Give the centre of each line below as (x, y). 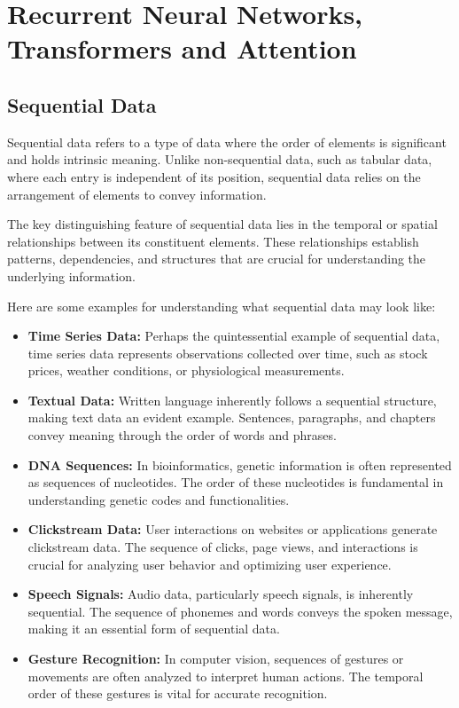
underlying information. (71, 275)
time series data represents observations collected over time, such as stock (228, 353)
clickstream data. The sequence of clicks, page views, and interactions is (223, 547)
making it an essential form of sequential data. (154, 629)
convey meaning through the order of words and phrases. (182, 435)
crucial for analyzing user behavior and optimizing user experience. (210, 564)
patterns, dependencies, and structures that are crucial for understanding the (217, 259)
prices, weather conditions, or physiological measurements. (186, 370)
